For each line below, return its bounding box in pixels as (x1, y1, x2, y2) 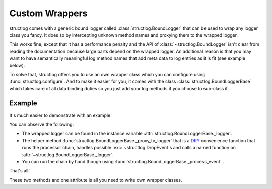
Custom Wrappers (9, 8, 88, 19)
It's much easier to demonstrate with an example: (9, 112, 112, 118)
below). (9, 62, 25, 68)
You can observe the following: (9, 121, 74, 127)
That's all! (9, 168, 30, 174)
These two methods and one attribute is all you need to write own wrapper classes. (9, 177, 182, 183)
